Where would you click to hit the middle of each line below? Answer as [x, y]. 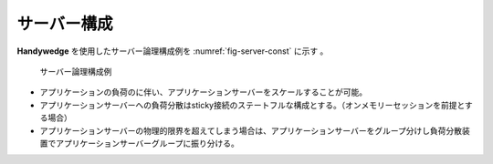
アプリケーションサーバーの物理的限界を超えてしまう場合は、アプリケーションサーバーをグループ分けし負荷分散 [251, 130]
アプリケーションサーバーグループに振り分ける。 [147, 143]
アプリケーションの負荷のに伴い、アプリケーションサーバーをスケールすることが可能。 [204, 92]
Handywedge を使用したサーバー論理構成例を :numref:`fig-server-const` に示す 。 [173, 51]
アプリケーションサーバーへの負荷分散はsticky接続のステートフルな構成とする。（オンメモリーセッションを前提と [252, 105]
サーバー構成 [65, 24]
